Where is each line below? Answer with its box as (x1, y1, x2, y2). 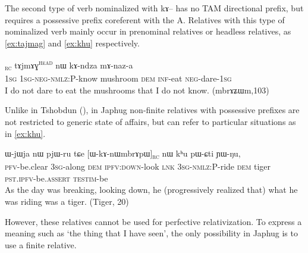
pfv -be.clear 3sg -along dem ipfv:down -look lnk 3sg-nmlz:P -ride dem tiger (5, 160, 271, 173)
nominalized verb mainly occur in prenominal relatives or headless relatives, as (5, 25, 291, 38)
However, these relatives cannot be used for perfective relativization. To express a (5, 215, 302, 227)
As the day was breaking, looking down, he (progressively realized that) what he (5, 183, 298, 196)
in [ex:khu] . (5, 127, 46, 139)
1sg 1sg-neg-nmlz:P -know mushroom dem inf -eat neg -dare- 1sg (5, 72, 232, 85)
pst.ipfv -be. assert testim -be (5, 171, 108, 184)
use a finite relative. (5, 238, 77, 251)
